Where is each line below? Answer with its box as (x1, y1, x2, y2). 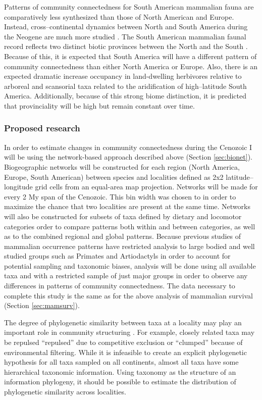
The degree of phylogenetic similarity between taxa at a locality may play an (4, 317, 242, 327)
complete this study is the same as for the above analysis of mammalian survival (4, 290, 253, 301)
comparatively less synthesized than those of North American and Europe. (4, 11, 234, 22)
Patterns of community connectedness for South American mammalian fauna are (4, 2, 254, 12)
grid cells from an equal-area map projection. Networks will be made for (35, 181, 258, 192)
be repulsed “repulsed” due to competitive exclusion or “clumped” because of (4, 337, 243, 347)
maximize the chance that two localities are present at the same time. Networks (4, 201, 250, 212)
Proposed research (4, 122, 80, 134)
